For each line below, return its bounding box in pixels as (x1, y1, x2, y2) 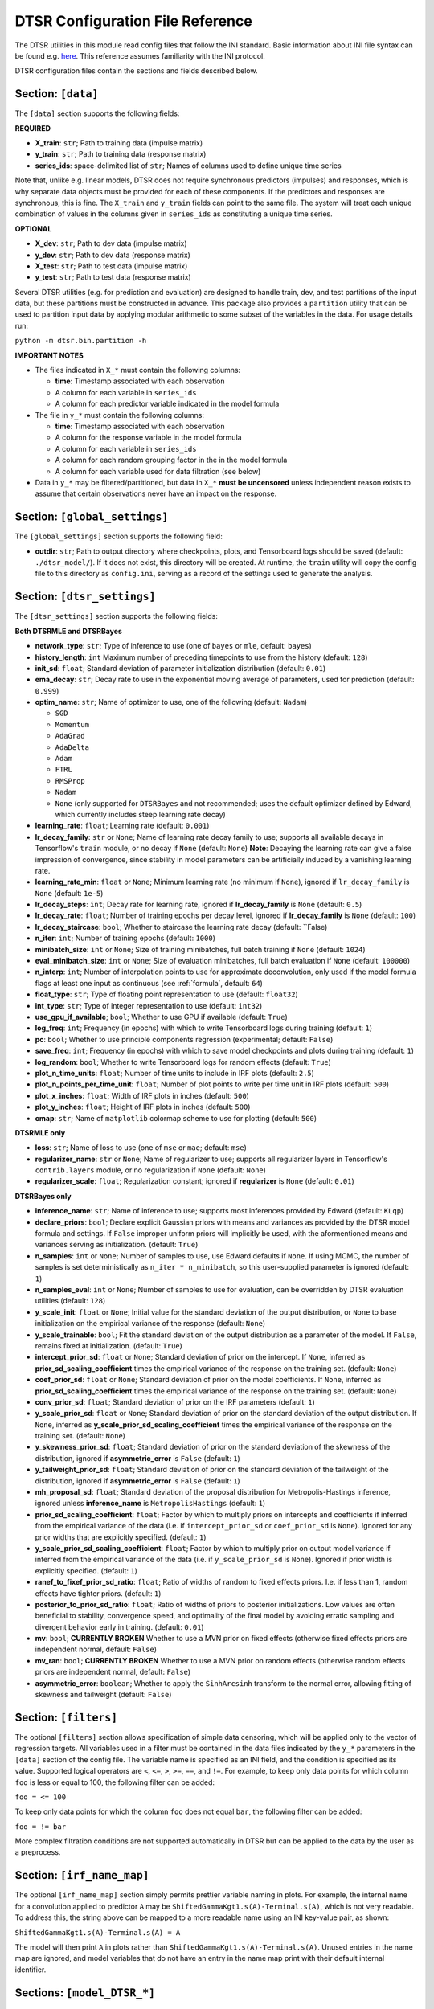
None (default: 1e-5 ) (35, 888, 104, 898)
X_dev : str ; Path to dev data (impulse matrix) (35, 239, 188, 248)
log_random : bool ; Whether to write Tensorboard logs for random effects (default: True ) (35, 1057, 331, 1066)
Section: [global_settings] (14, 510, 169, 524)
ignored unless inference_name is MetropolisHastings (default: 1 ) (35, 1499, 266, 1508)
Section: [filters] (14, 1710, 118, 1724)
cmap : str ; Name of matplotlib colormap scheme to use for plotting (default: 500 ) (35, 1113, 317, 1123)
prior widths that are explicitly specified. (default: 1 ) (35, 1532, 207, 1542)
